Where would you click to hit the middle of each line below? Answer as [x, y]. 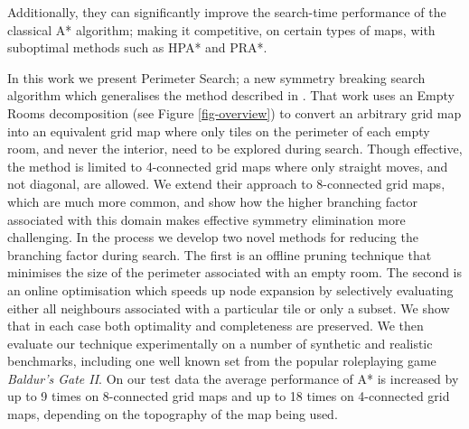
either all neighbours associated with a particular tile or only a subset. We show [229, 308]
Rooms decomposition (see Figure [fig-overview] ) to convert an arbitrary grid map [234, 112]
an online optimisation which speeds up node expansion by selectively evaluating [230, 289]
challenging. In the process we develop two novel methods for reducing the [213, 237]
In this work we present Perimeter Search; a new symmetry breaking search [216, 77]
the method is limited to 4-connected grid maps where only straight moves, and [228, 166]
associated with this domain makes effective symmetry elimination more [206, 219]
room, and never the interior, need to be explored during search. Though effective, [235, 149]
